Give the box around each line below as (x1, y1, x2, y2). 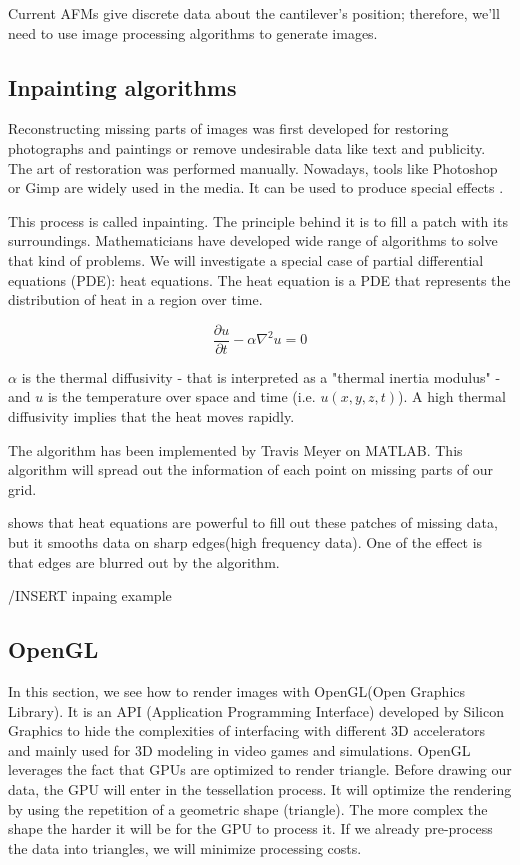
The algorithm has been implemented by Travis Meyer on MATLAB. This (8, 439, 463, 460)
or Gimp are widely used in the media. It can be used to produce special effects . (8, 177, 504, 198)
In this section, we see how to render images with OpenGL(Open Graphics (8, 680, 466, 701)
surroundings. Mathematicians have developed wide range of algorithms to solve (8, 230, 498, 251)
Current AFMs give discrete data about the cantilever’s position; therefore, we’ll (8, 3, 500, 23)
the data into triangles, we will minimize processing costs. (8, 837, 362, 858)
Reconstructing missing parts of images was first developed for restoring (8, 118, 449, 139)
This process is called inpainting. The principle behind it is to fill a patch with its (8, 210, 508, 231)
